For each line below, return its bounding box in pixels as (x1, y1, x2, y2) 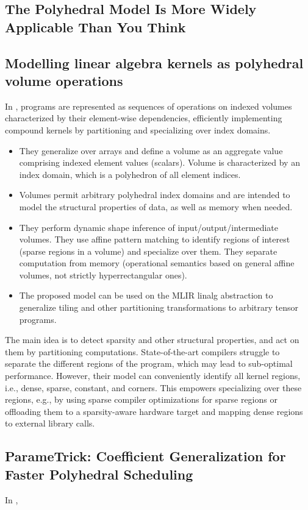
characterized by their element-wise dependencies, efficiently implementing (5, 112, 282, 124)
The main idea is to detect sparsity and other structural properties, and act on (5, 333, 299, 346)
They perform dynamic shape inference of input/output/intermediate (19, 221, 278, 233)
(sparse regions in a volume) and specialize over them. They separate (19, 244, 278, 257)
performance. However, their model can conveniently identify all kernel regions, (5, 369, 301, 382)
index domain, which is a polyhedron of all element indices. (19, 168, 241, 180)
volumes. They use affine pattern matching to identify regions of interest (19, 233, 290, 246)
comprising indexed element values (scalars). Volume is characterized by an (19, 156, 300, 169)
